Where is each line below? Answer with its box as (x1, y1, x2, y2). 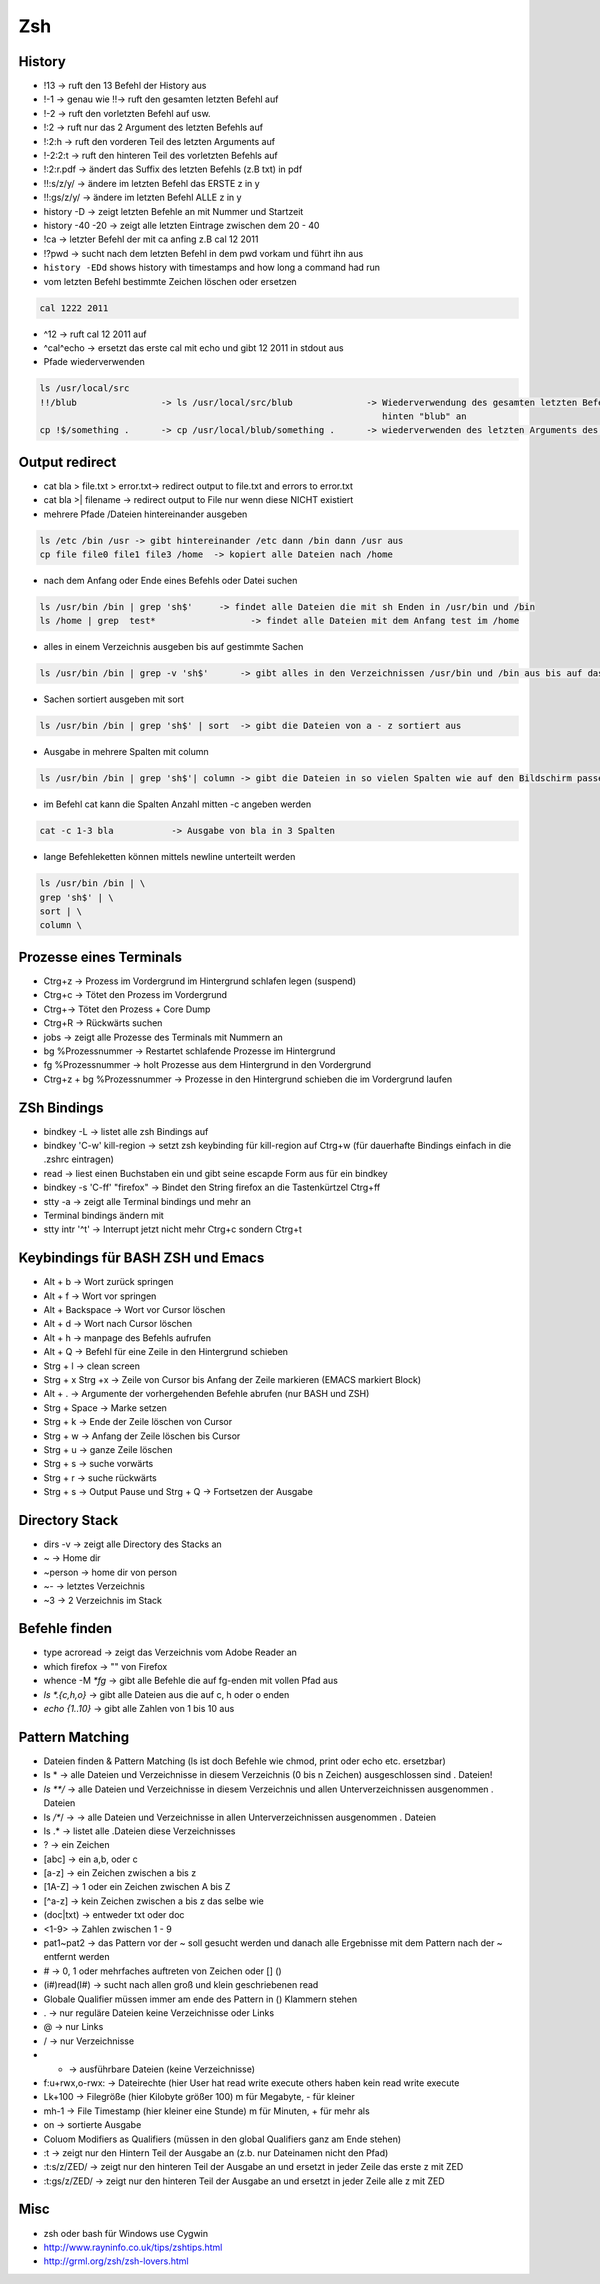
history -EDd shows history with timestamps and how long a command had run (43, 261, 380, 274)
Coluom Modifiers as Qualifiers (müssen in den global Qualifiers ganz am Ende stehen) (43, 2133, 402, 2145)
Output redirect (18, 453, 117, 470)
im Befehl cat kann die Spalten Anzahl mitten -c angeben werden (43, 798, 312, 810)
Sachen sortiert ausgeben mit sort (43, 693, 185, 705)
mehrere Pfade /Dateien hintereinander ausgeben (43, 508, 248, 520)
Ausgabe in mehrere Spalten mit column (43, 746, 209, 758)
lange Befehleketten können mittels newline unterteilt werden (43, 851, 296, 863)
